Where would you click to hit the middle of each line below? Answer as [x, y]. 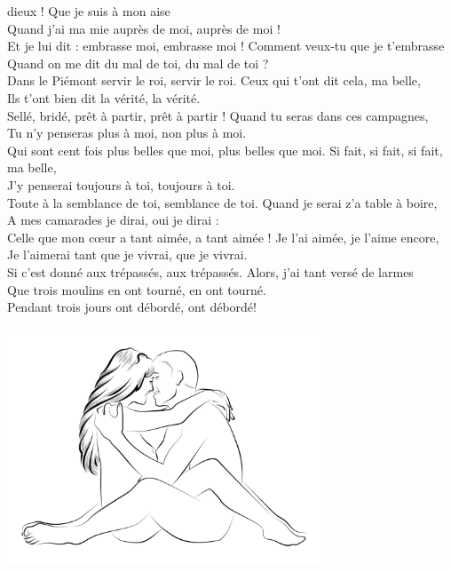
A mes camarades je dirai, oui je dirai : [113, 220]
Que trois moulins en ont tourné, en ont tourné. [137, 289]
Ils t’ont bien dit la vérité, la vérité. [104, 97]
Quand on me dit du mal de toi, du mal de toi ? [138, 63]
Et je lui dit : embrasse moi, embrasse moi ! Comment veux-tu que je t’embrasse [226, 46]
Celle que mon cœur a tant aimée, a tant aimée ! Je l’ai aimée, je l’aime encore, [223, 237]
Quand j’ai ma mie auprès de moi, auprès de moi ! [144, 28]
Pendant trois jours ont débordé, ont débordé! [132, 307]
